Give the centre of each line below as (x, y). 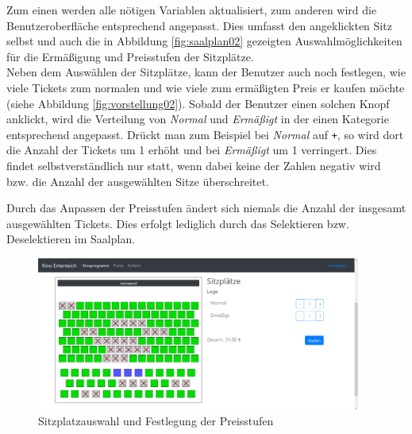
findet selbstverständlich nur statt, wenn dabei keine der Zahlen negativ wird (194, 165)
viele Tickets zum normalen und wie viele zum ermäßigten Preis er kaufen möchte (206, 87)
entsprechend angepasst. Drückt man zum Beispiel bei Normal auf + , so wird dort (205, 134)
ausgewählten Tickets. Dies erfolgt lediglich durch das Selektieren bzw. (178, 223)
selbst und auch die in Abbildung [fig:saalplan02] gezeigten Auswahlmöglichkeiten (204, 41)
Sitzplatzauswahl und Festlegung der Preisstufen (156, 421)
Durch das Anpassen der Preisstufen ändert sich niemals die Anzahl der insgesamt (206, 208)
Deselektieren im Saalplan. (71, 239)
